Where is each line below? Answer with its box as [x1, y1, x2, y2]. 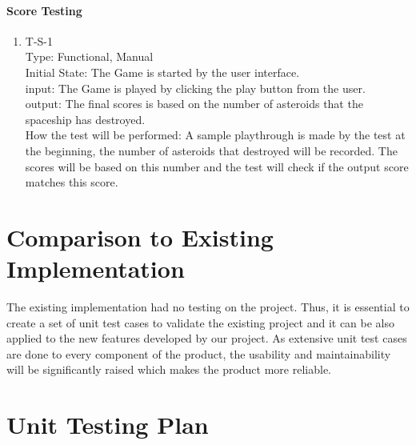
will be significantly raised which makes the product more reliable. [6, 361, 331, 378]
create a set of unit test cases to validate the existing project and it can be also [6, 314, 395, 331]
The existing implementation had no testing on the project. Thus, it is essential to [6, 299, 410, 315]
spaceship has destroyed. [25, 110, 146, 127]
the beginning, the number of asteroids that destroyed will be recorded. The [25, 142, 398, 158]
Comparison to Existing [6, 220, 274, 253]
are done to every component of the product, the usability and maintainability [6, 345, 391, 362]
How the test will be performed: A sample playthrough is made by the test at [25, 126, 406, 143]
